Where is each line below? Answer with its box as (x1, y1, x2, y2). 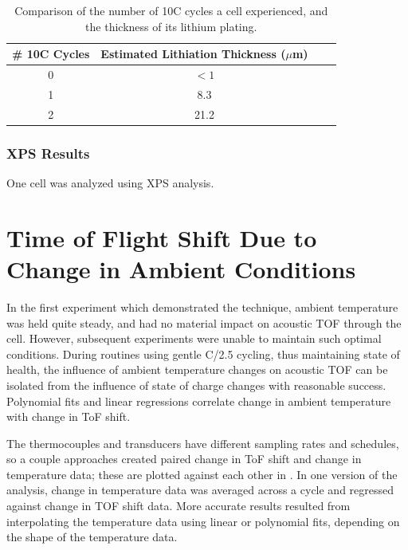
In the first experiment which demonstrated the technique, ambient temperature (6, 298, 398, 315)
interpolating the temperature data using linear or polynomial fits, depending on (6, 513, 400, 529)
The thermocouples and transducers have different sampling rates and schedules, (6, 434, 399, 451)
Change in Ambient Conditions (6, 253, 356, 285)
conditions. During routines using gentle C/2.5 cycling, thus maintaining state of (6, 345, 400, 362)
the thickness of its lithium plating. (85, 18, 257, 34)
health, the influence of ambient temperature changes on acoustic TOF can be (6, 361, 388, 378)
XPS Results (6, 143, 90, 163)
